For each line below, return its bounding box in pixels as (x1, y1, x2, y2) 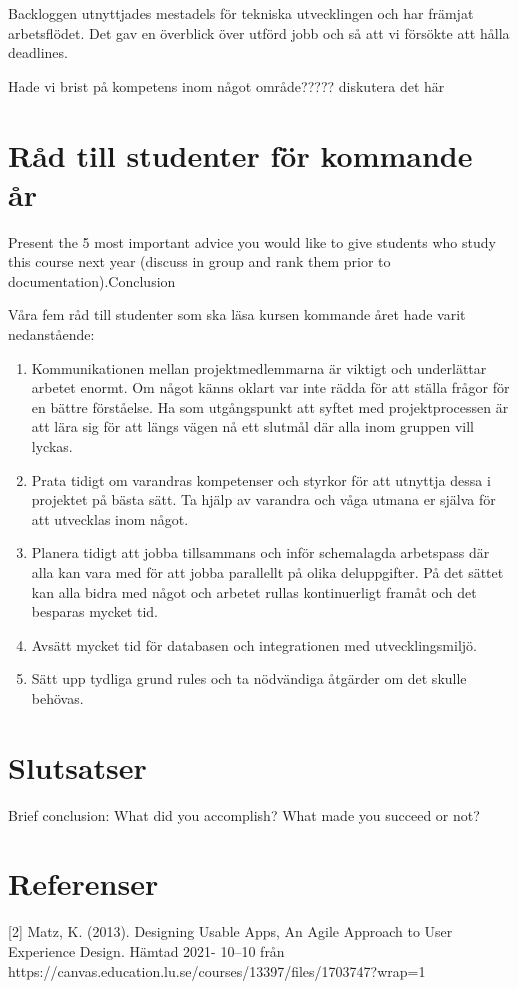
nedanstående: (8, 324, 95, 345)
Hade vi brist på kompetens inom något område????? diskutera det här (8, 75, 445, 96)
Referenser (8, 863, 159, 904)
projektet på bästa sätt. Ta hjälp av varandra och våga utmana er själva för (31, 489, 496, 510)
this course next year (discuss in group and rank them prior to (8, 251, 391, 272)
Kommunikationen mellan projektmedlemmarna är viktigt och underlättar (31, 357, 487, 378)
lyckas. (31, 436, 73, 457)
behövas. (31, 687, 84, 708)
